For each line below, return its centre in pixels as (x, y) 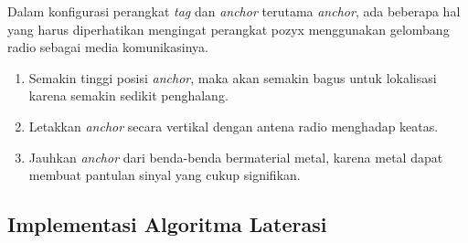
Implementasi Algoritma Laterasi (167, 224)
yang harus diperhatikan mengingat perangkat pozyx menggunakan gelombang (229, 29)
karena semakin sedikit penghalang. (128, 95)
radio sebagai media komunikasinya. (108, 47)
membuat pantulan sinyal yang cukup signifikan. (165, 175)
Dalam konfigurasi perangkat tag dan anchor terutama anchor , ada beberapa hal (234, 11)
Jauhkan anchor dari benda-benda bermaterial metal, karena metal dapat (236, 157)
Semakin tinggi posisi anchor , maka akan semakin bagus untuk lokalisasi (233, 77)
